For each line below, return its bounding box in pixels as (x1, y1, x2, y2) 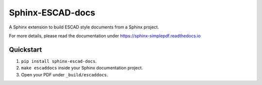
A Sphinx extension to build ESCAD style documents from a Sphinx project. (9, 24, 159, 30)
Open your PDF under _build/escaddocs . (21, 71, 108, 77)
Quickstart (9, 45, 42, 54)
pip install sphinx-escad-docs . (21, 58, 97, 64)
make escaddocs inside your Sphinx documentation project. (21, 65, 143, 71)
